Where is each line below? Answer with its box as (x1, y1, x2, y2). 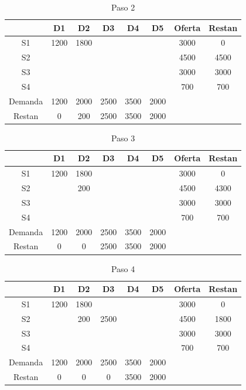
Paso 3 (111, 131, 135, 144)
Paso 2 (111, 1, 135, 13)
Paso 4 (111, 262, 135, 274)
